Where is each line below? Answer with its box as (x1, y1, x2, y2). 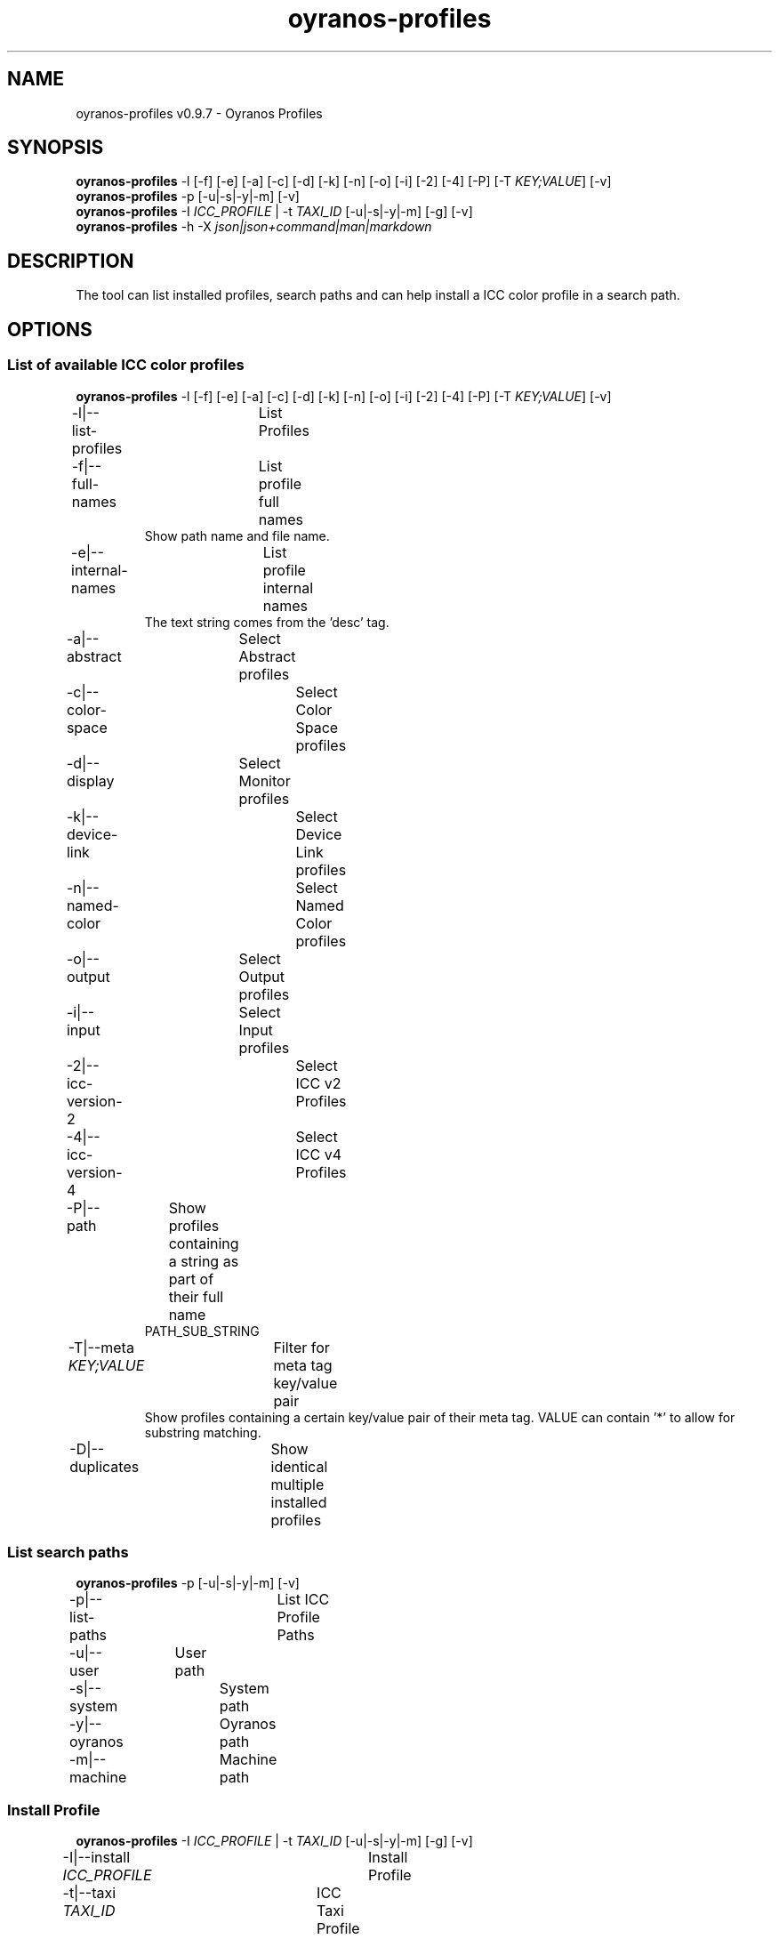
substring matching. (144, 1424, 261, 1440)
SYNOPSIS (7, 136, 104, 159)
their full (168, 1287, 224, 1306)
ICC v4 (295, 1145, 342, 1163)
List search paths (7, 1542, 129, 1561)
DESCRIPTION (7, 249, 134, 272)
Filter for (273, 1338, 330, 1356)
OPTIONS (7, 318, 92, 341)
